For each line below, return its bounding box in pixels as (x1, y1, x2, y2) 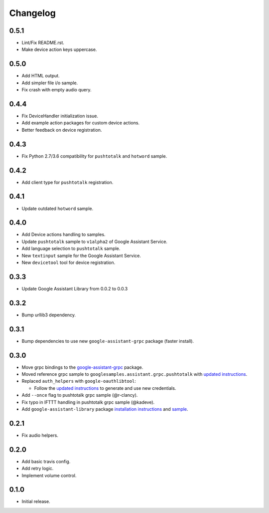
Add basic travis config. (21, 458, 71, 464)
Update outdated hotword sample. (21, 205, 94, 212)
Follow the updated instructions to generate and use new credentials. (34, 385, 176, 391)
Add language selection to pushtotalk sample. (21, 246, 121, 252)
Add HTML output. (21, 73, 60, 79)
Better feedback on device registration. (21, 127, 102, 133)
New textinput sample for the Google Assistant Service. (21, 253, 141, 258)
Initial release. (21, 499, 50, 505)
